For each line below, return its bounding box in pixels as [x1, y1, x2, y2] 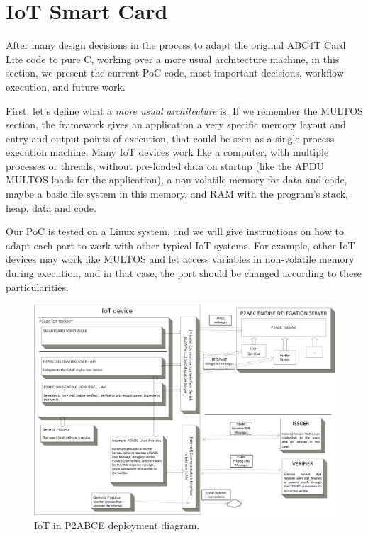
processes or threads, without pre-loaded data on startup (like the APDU [6, 158, 324, 173]
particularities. [6, 279, 69, 294]
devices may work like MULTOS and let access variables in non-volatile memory [6, 251, 355, 266]
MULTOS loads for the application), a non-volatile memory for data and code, [6, 172, 347, 187]
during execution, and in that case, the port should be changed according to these [6, 266, 362, 281]
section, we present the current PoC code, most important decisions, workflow [6, 65, 344, 80]
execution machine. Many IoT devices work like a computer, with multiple [6, 145, 329, 159]
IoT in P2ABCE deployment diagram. [34, 517, 200, 532]
